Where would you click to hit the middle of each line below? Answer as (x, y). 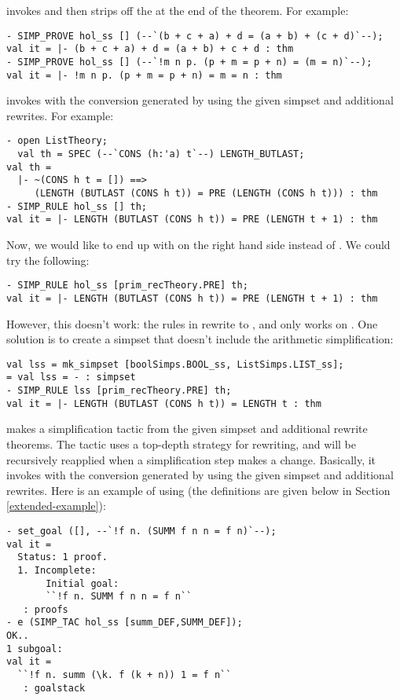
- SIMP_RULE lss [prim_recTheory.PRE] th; (119, 390)
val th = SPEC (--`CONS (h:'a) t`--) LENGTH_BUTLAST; (161, 154)
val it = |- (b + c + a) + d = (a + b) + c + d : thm (150, 49)
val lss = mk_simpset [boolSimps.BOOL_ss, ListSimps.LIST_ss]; (175, 364)
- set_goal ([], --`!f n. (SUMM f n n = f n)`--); (141, 531)
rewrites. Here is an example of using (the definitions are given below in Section (198, 490)
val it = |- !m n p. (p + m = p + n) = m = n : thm (144, 75)
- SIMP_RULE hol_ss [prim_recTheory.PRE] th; (127, 286)
